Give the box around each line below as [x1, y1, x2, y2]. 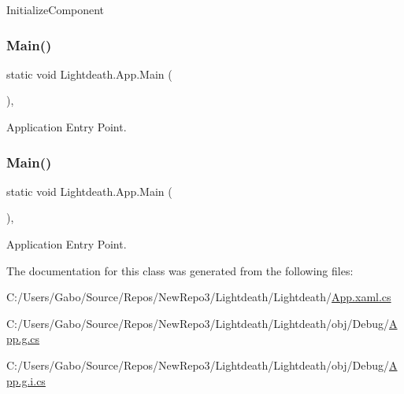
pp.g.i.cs [6, 372, 46, 388]
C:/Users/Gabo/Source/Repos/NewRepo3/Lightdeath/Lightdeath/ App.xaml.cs [6, 289, 391, 305]
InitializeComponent [6, 2, 105, 17]
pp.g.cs [6, 330, 40, 347]
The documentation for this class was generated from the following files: [6, 262, 354, 278]
